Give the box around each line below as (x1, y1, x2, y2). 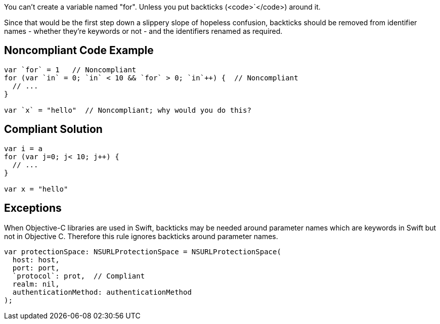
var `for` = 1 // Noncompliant (4, 65, 137, 74)
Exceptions (4, 202, 62, 215)
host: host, (12, 255, 60, 264)
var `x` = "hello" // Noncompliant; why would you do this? (4, 106, 251, 114)
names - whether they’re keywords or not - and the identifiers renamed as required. (4, 27, 283, 35)
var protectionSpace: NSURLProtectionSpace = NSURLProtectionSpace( (4, 247, 281, 256)
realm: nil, (12, 280, 60, 288)
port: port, (12, 263, 60, 272)
